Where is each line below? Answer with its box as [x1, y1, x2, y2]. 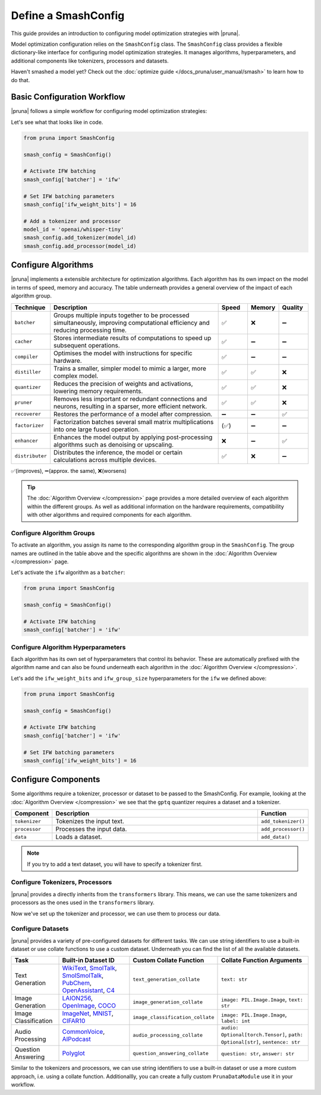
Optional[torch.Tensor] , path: [221, 1030, 303, 1038]
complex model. [53, 372, 99, 380]
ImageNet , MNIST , [62, 1009, 114, 1018]
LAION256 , [62, 994, 93, 1002]
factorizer [14, 422, 45, 429]
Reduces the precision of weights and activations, [53, 379, 193, 388]
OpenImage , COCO [62, 1002, 116, 1010]
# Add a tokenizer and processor [23, 218, 121, 224]
